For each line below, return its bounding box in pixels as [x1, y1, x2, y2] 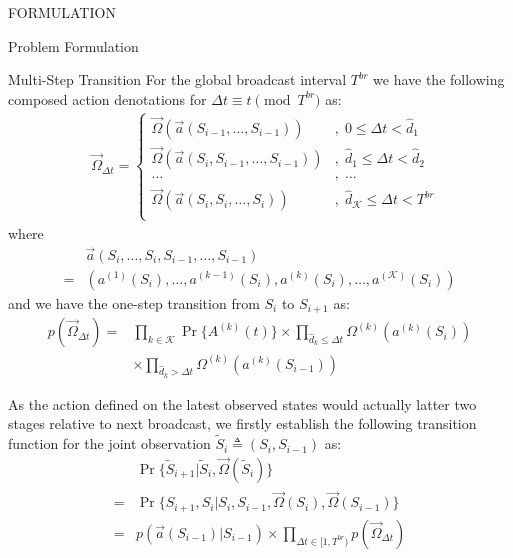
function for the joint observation [8, 433, 211, 454]
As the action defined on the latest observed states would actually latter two [8, 393, 477, 414]
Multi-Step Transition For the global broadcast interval [8, 69, 347, 90]
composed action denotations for [8, 88, 207, 109]
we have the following [373, 69, 505, 90]
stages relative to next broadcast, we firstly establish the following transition [8, 413, 477, 434]
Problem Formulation [8, 35, 139, 56]
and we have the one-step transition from [8, 292, 260, 313]
